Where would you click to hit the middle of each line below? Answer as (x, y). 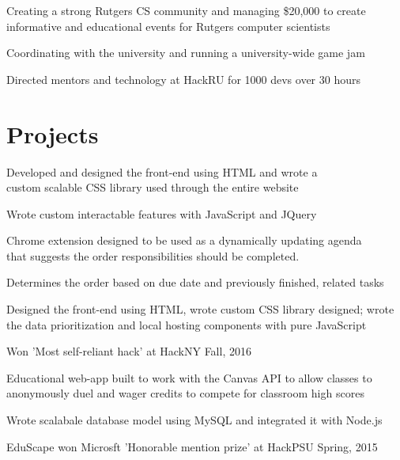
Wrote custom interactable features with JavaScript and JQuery (162, 213)
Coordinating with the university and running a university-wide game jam (186, 53)
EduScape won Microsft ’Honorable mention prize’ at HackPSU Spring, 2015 (192, 446)
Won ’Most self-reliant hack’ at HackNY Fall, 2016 (129, 351)
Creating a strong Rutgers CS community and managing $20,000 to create (186, 10)
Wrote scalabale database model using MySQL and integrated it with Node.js (194, 420)
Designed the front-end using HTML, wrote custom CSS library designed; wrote (200, 309)
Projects (53, 133)
